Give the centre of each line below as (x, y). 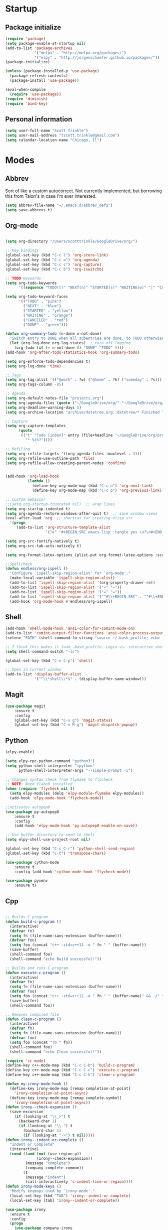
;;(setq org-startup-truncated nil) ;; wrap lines (60, 504)
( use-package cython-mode (32, 862)
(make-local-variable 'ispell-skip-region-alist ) (62, 578)
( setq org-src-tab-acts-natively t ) (43, 546)
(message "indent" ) (45, 1177)
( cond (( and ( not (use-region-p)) (45, 1154)
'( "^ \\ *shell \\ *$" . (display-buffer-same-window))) (90, 679)
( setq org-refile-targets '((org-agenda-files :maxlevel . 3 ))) (73, 454)
